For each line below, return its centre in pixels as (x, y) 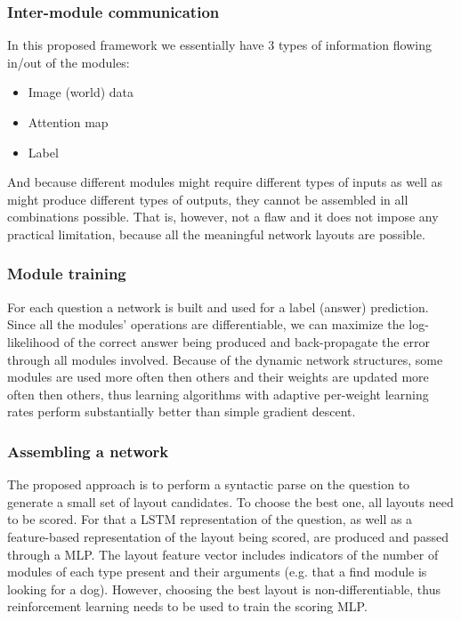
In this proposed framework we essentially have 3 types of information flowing (219, 45)
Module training (67, 274)
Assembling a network (88, 451)
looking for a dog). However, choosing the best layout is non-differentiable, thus (224, 589)
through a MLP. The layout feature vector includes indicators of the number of (223, 554)
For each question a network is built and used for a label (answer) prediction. (218, 306)
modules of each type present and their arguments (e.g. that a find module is (217, 572)
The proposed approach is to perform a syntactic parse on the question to (209, 484)
